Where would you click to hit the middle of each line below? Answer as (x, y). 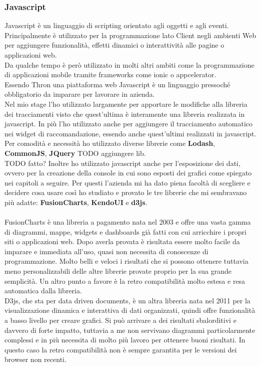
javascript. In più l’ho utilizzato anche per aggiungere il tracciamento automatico (129, 124)
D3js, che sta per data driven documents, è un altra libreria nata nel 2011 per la (127, 300)
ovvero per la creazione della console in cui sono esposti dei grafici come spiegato (128, 173)
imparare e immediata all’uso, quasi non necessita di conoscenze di (106, 251)
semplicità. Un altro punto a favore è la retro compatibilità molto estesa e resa (125, 281)
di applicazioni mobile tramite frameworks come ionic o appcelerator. (110, 74)
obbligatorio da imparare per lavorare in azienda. (80, 94)
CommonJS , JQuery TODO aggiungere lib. (75, 153)
